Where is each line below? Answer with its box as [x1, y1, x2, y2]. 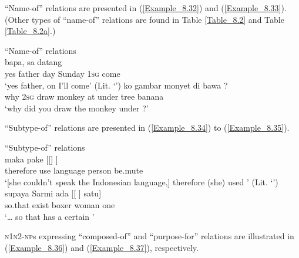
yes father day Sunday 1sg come [5, 67, 120, 79]
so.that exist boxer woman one [5, 198, 115, 211]
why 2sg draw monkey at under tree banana [5, 90, 164, 103]
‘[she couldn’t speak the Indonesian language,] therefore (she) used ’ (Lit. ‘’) [5, 175, 278, 188]
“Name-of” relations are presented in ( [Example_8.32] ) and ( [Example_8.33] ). [5, 2, 287, 13]
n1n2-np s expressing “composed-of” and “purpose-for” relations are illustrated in [5, 230, 294, 242]
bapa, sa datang [5, 56, 62, 68]
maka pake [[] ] [5, 152, 58, 165]
